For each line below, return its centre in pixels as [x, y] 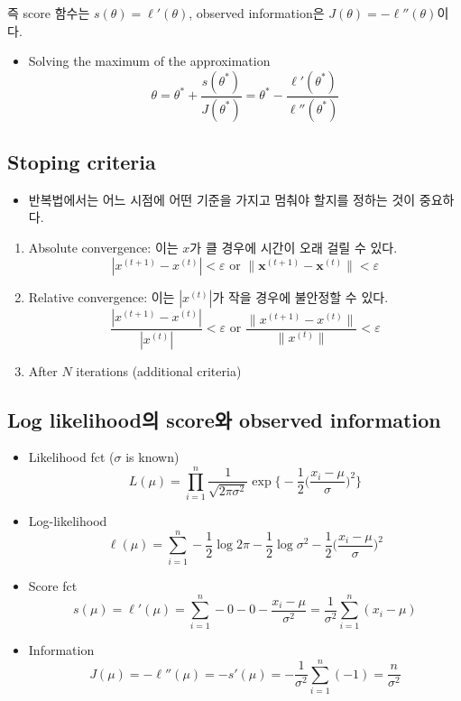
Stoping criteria [82, 162]
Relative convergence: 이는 [101, 296]
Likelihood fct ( [71, 457]
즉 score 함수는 [49, 13]
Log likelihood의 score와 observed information [224, 419]
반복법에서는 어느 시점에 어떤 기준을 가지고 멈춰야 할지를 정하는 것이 [222, 199]
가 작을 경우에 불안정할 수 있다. [300, 296]
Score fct [53, 585]
